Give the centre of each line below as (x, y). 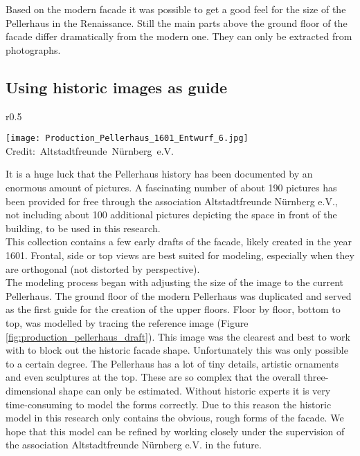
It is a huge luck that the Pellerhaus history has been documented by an (159, 174)
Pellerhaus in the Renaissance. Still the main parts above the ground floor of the (177, 22)
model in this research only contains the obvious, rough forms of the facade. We (175, 418)
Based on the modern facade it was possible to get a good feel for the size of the (176, 9)
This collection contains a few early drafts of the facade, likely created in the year (179, 241)
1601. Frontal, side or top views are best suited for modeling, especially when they (180, 255)
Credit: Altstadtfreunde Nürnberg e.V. (90, 150)
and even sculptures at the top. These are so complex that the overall (153, 377)
